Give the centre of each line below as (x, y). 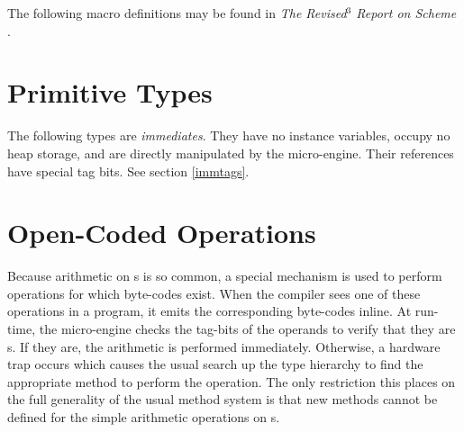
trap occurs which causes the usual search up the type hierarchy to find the (215, 364)
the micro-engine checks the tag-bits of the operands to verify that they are (247, 328)
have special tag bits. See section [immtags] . (128, 171)
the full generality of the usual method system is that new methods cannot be (223, 399)
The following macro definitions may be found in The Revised (177, 13)
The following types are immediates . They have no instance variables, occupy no (229, 135)
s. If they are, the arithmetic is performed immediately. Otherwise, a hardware (224, 346)
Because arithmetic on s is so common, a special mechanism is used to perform (225, 276)
